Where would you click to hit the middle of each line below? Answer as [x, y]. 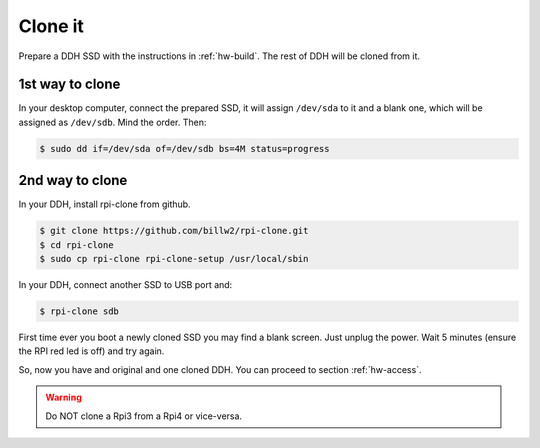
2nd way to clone [73, 180]
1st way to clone [69, 84]
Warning [63, 397]
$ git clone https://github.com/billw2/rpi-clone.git [174, 231]
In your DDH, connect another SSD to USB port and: [125, 285]
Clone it [51, 26]
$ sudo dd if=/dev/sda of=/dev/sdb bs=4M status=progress [184, 148]
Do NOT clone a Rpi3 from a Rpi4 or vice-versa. [144, 416]
